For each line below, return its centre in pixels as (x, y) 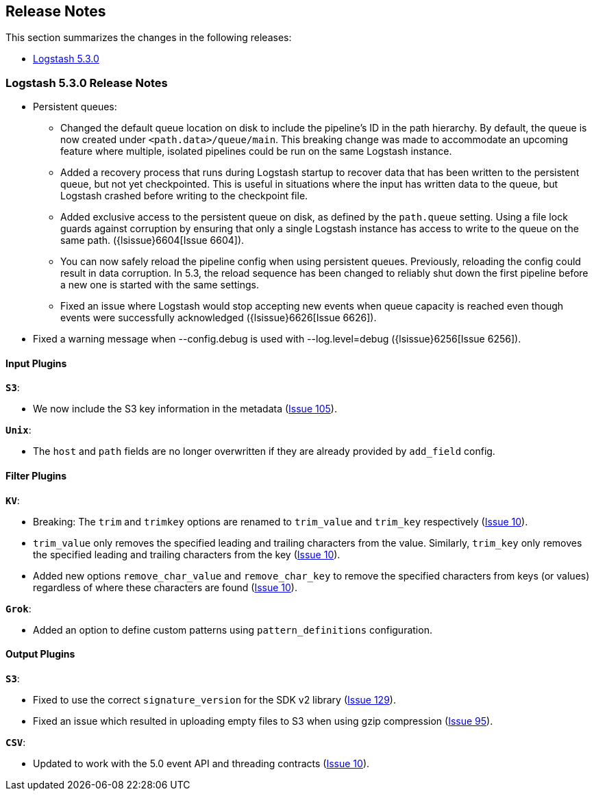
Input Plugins (36, 363)
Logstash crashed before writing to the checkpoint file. (184, 196)
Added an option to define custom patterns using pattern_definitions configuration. (233, 630)
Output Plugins (40, 654)
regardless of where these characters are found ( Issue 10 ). (165, 587)
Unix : (18, 430)
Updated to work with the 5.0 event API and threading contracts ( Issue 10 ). (201, 763)
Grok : (18, 608)
